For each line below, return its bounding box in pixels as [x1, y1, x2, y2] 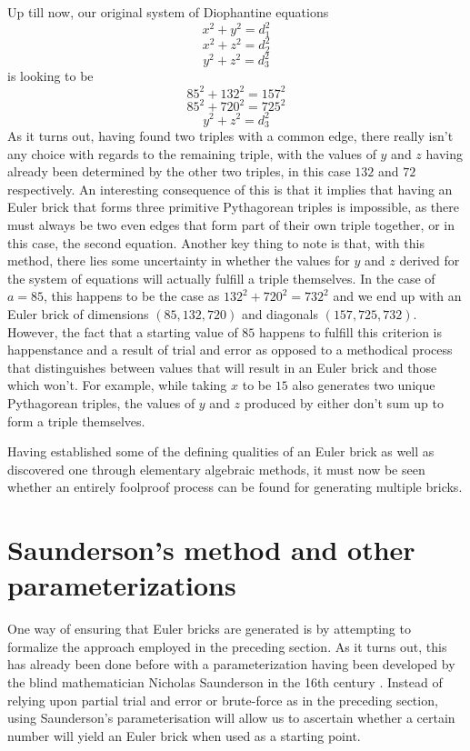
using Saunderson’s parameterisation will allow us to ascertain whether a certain [7, 708, 455, 727]
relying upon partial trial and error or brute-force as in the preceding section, [7, 690, 438, 709]
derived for [399, 251, 460, 270]
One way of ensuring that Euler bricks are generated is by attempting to [7, 619, 411, 638]
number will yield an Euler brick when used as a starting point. [7, 726, 361, 745]
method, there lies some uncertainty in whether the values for [7, 251, 350, 270]
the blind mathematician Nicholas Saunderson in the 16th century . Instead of [7, 672, 443, 691]
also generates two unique [292, 375, 435, 395]
